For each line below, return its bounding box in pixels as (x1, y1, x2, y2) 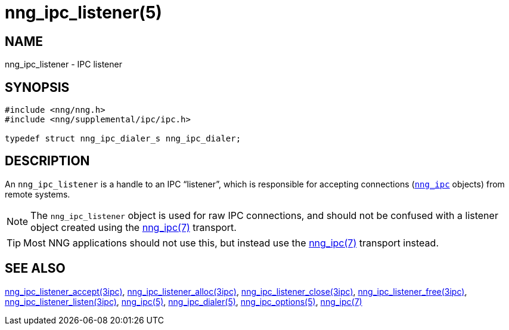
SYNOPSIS (5, 79, 70, 95)
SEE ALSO (5, 261, 66, 276)
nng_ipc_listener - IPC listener (5, 59, 122, 70)
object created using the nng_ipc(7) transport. (30, 221, 237, 233)
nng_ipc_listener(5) (5, 2, 162, 23)
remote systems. (5, 189, 70, 199)
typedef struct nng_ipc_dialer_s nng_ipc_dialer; (5, 134, 241, 144)
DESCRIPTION (5, 153, 90, 169)
